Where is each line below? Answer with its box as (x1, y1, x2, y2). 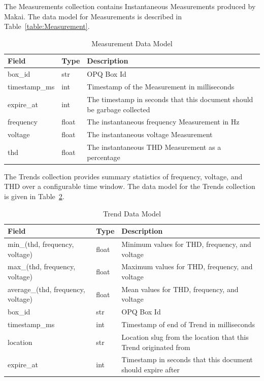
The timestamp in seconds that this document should (87, 93, 253, 104)
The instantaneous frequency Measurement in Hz (87, 116, 240, 127)
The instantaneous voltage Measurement (87, 129, 213, 140)
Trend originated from (121, 341, 190, 352)
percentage (87, 151, 120, 162)
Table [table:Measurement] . (4, 21, 90, 31)
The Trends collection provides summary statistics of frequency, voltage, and (4, 171, 243, 181)
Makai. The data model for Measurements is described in (4, 11, 182, 21)
